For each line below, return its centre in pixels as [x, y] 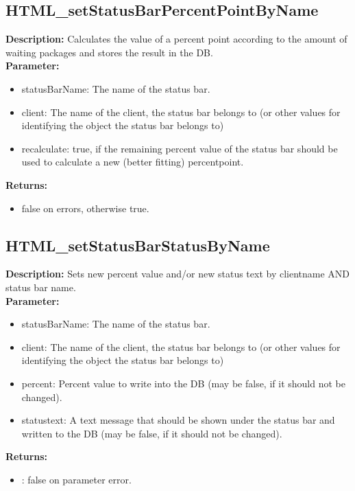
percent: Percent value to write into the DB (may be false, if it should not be [183, 383]
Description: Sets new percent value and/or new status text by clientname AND [178, 274]
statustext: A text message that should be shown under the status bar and [178, 420]
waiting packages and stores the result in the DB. [109, 52]
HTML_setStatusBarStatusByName [138, 245]
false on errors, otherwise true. [85, 208]
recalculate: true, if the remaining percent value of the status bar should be [180, 148]
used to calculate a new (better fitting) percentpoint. [133, 162]
